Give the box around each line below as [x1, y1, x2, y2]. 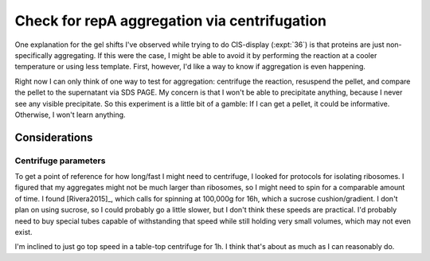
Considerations [14, 130, 93, 144]
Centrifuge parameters [14, 155, 106, 166]
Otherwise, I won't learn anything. [14, 110, 127, 119]
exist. [14, 228, 33, 236]
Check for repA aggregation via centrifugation [14, 12, 326, 29]
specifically [14, 50, 53, 60]
